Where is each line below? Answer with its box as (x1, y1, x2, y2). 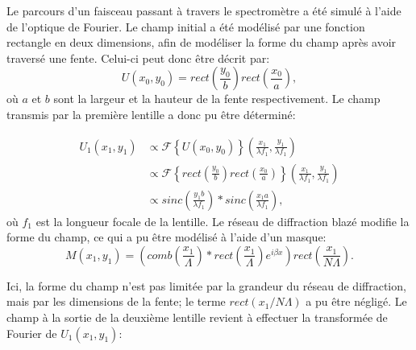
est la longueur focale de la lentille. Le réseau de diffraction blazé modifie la (35, 212, 410, 229)
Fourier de (6, 324, 57, 341)
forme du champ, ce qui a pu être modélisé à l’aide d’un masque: (6, 229, 327, 245)
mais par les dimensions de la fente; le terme (6, 293, 226, 310)
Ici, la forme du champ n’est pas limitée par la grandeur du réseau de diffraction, (6, 277, 406, 294)
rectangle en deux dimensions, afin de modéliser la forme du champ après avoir (6, 34, 397, 51)
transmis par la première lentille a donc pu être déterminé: (6, 105, 296, 122)
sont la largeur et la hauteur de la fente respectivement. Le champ (53, 90, 381, 107)
